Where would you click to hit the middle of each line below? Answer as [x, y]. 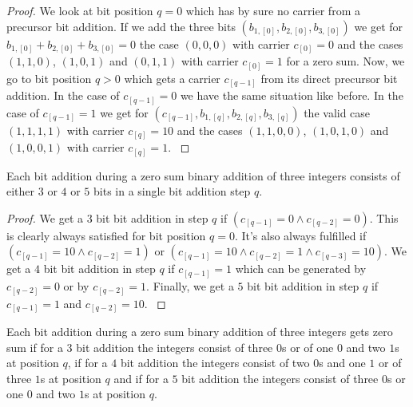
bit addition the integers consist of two [215, 363]
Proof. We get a [45, 217]
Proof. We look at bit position [80, 10]
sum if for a [35, 347]
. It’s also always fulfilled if [300, 235]
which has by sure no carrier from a [273, 10]
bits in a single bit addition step [172, 191]
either [21, 191]
